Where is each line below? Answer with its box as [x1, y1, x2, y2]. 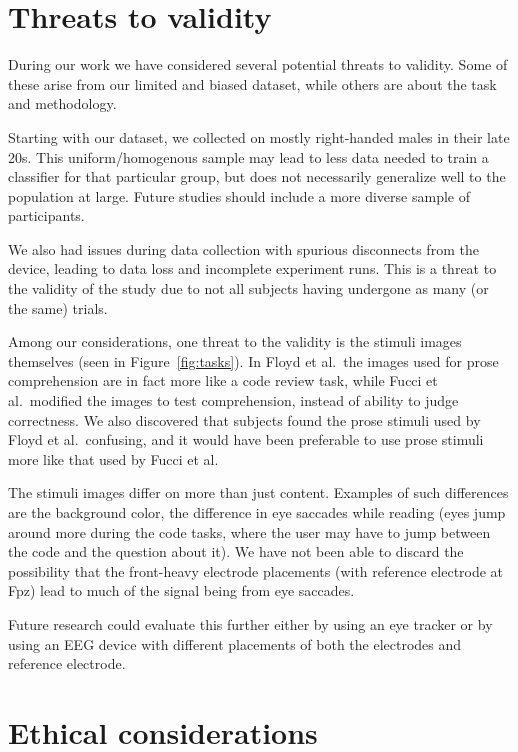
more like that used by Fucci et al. [8, 448, 219, 469]
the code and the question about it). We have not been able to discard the [8, 541, 464, 562]
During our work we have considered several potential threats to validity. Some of [8, 54, 508, 75]
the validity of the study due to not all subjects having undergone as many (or [8, 278, 489, 299]
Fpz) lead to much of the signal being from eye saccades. [8, 580, 355, 601]
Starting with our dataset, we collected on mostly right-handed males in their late [8, 126, 510, 147]
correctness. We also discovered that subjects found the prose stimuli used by [8, 409, 481, 430]
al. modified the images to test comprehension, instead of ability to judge [8, 390, 459, 411]
